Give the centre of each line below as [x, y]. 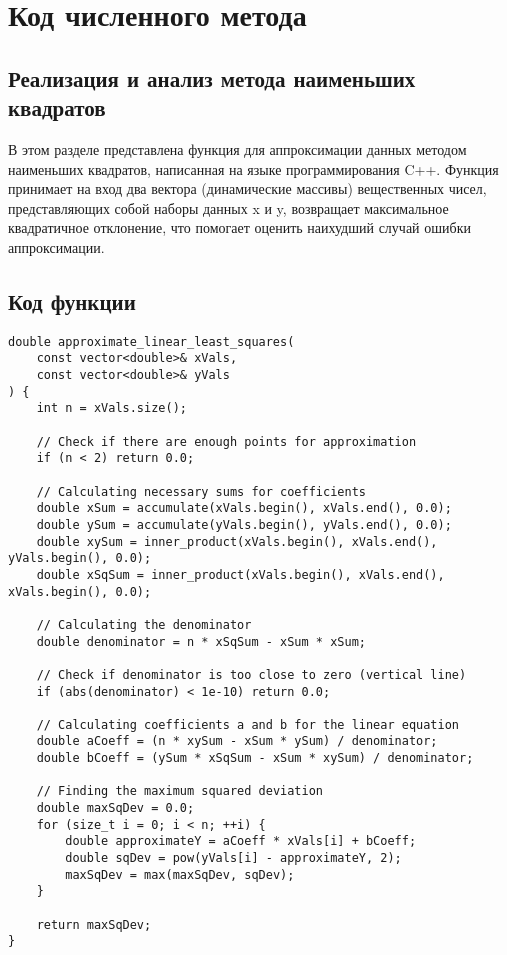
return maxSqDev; [94, 924]
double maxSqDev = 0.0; [115, 808]
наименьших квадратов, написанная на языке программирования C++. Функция [253, 168]
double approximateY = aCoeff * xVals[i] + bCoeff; [241, 841]
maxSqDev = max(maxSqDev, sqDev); [180, 874]
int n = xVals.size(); [111, 408]
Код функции [72, 300]
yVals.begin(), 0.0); [80, 558]
